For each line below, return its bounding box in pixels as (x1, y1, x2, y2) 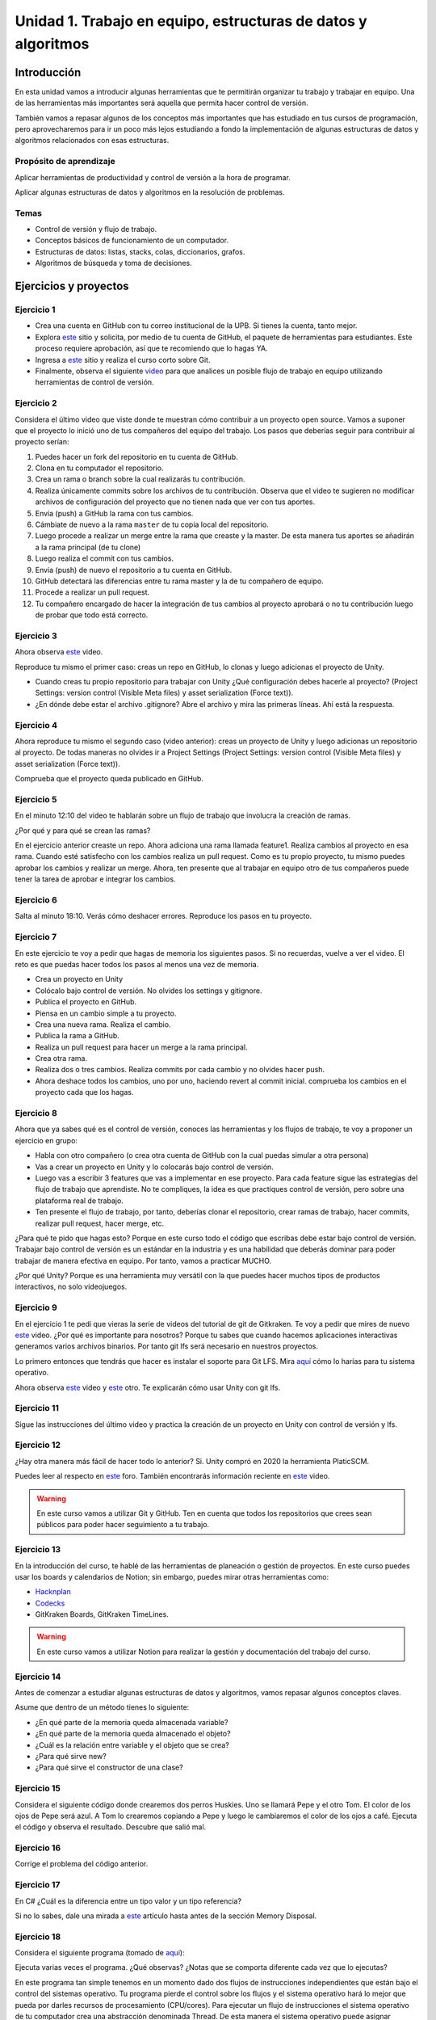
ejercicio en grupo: (15, 1135, 78, 1145)
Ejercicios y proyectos (15, 280, 129, 293)
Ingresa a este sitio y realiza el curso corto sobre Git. (35, 355, 211, 364)
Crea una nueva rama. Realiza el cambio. (35, 1019, 171, 1029)
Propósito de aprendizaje (15, 156, 116, 167)
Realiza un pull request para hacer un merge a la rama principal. (35, 1042, 248, 1052)
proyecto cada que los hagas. (35, 1088, 134, 1097)
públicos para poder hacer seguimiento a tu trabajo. (36, 1520, 210, 1530)
